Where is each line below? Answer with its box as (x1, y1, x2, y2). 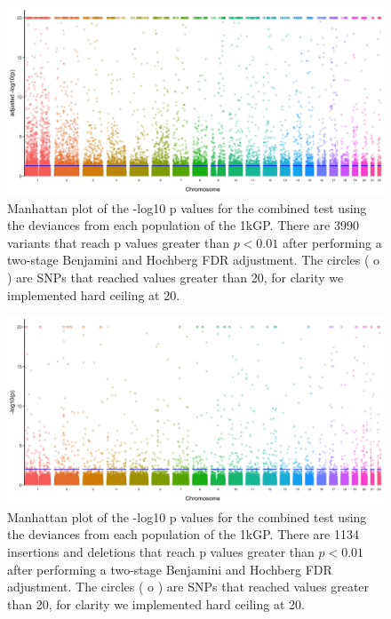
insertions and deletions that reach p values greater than (7, 542, 315, 560)
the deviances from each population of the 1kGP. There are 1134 (7, 525, 359, 544)
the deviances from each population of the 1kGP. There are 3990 (7, 216, 359, 234)
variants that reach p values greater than (7, 233, 229, 251)
